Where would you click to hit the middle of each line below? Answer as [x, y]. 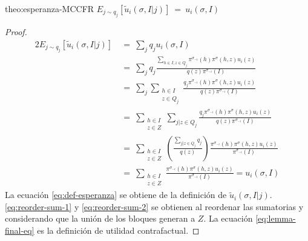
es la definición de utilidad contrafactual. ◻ [118, 230]
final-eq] [20, 230]
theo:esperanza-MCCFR [50, 8]
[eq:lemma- [276, 218]
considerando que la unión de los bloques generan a [100, 218]
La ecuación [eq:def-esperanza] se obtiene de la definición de [116, 195]
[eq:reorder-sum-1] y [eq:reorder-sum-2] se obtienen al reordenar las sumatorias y [154, 206]
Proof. [16, 32]
